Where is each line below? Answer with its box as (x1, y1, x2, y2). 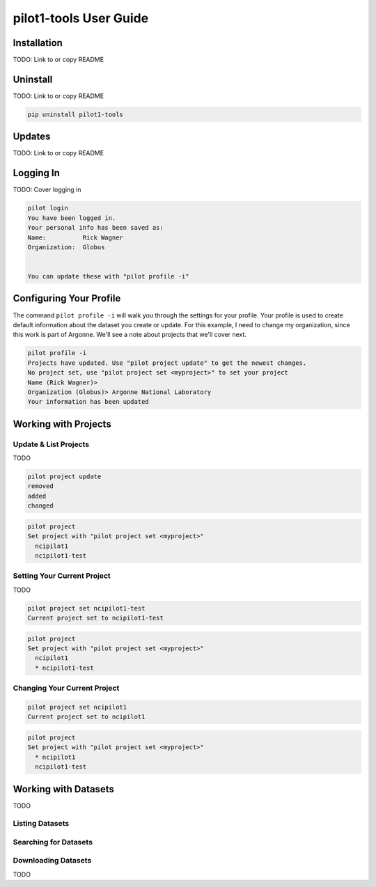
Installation (13, 37, 63, 49)
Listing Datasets (13, 819, 70, 829)
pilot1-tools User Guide (13, 10, 149, 26)
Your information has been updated (27, 398, 149, 406)
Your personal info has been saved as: (27, 223, 164, 232)
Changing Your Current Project (13, 683, 120, 693)
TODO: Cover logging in (13, 185, 81, 194)
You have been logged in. (27, 214, 116, 222)
